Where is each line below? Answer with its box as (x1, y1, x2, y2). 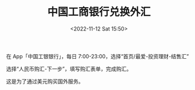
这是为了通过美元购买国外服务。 (6, 78, 84, 85)
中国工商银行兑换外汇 (47, 5, 151, 19)
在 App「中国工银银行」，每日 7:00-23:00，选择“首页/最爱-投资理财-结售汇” (6, 52, 189, 59)
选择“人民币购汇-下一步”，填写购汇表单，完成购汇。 (6, 65, 132, 72)
